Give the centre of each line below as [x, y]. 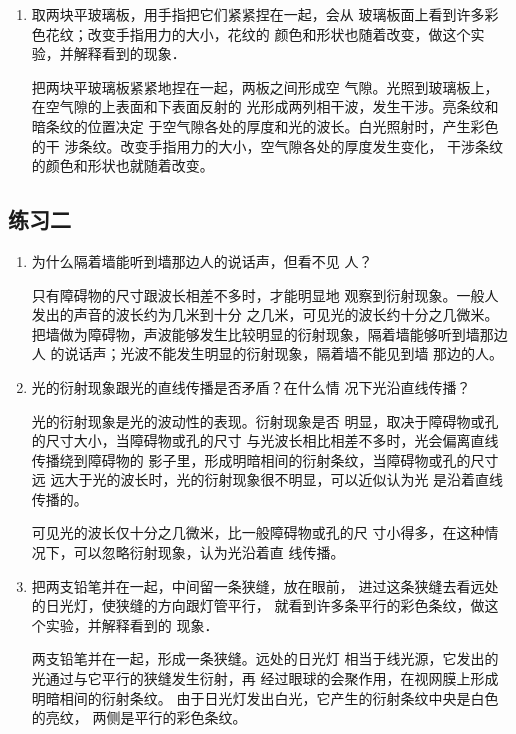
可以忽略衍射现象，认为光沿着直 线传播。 [209, 552]
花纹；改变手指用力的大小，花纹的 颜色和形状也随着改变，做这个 [258, 33]
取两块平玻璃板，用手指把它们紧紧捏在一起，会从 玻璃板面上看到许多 [258, 14]
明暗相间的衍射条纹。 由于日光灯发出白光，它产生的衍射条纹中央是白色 [265, 697]
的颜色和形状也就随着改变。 [122, 165]
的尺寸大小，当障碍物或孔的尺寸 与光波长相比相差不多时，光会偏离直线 [265, 440]
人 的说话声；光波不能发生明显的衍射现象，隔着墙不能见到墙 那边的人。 [267, 353]
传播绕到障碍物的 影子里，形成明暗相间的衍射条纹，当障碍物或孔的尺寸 [265, 459]
